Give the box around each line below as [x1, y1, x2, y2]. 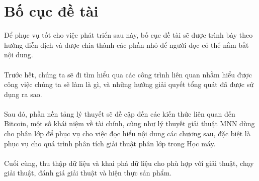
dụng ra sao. [4, 88, 42, 99]
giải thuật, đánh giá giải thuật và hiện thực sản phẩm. [4, 167, 172, 178]
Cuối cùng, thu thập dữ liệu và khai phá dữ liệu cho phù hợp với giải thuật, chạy [4, 157, 254, 168]
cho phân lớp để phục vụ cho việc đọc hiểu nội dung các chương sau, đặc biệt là [4, 128, 250, 139]
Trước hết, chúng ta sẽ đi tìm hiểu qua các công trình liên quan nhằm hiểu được [4, 69, 252, 79]
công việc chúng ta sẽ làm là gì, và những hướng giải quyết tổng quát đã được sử [4, 79, 253, 89]
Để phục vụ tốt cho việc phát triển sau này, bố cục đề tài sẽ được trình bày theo [4, 30, 253, 40]
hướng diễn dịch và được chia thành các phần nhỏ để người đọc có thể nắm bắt [4, 39, 249, 50]
